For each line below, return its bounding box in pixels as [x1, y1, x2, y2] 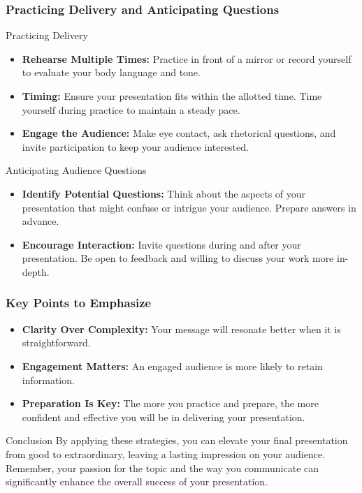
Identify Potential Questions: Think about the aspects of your [22, 186, 306, 200]
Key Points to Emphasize [6, 294, 152, 311]
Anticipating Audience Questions [6, 163, 147, 177]
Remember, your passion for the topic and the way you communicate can [6, 460, 319, 475]
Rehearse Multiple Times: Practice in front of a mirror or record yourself [22, 51, 352, 66]
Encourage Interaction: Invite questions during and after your [22, 237, 301, 251]
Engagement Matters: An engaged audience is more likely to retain [22, 358, 323, 373]
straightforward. [22, 335, 91, 350]
